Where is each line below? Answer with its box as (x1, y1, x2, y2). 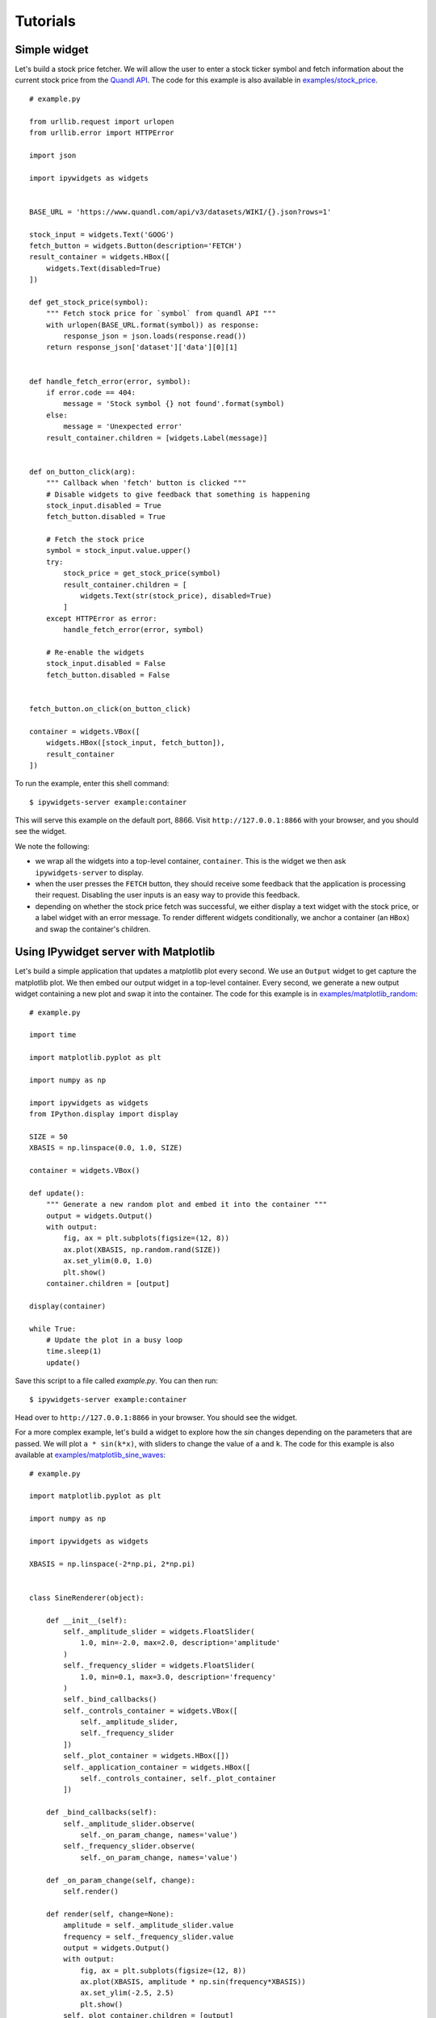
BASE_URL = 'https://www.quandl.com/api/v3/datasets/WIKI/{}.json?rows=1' (29, 207, 332, 216)
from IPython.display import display (29, 1110, 179, 1119)
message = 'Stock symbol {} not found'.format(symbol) (63, 400, 285, 408)
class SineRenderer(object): (29, 1593, 145, 1602)
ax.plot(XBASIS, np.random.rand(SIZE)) (63, 1245, 221, 1254)
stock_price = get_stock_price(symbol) (63, 569, 221, 578)
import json (29, 150, 77, 160)
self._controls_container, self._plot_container (80, 1774, 276, 1783)
